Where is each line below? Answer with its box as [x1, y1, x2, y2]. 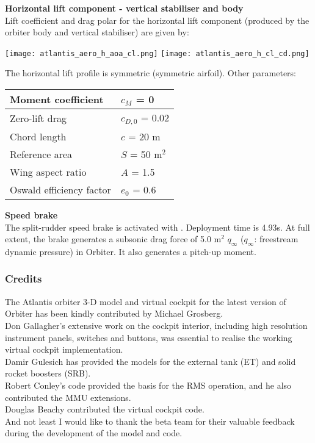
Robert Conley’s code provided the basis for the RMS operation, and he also [5, 378, 292, 391]
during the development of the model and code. [5, 427, 183, 439]
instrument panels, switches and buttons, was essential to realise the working [5, 331, 292, 344]
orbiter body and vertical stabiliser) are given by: [5, 26, 189, 38]
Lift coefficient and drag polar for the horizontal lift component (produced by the [5, 13, 310, 26]
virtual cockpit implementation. [5, 343, 123, 356]
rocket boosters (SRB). [5, 367, 91, 380]
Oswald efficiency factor [10, 182, 111, 196]
